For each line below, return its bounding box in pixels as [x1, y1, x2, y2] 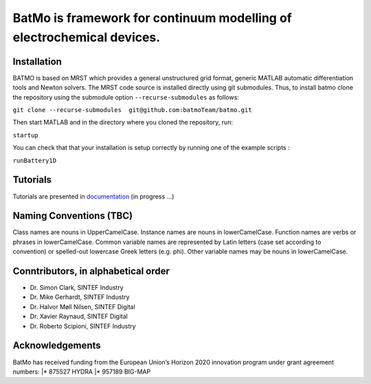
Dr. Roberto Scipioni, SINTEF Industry [30, 321, 137, 330]
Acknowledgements [12, 340, 101, 352]
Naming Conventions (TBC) [12, 210, 133, 222]
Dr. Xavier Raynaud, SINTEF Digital [30, 313, 128, 321]
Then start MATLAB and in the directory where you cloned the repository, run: [12, 118, 234, 126]
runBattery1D [12, 157, 57, 164]
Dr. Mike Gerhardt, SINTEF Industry [30, 293, 130, 302]
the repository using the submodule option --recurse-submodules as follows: [12, 93, 240, 101]
